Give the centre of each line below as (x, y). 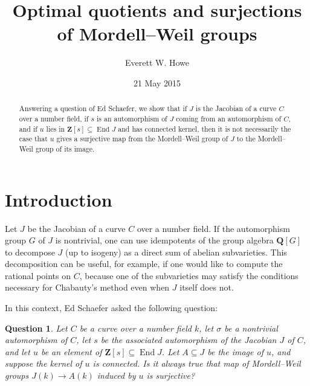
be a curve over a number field (135, 328)
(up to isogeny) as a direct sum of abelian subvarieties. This (176, 252)
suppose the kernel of (44, 363)
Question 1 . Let (36, 328)
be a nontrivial (251, 328)
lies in (56, 128)
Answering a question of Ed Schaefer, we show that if (103, 108)
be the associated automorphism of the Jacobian (189, 340)
